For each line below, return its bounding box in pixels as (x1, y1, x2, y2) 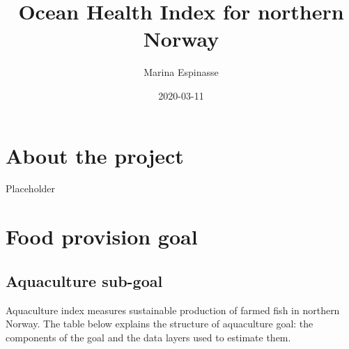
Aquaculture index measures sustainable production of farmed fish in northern (6, 302, 340, 317)
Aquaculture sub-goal (6, 270, 163, 291)
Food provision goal (6, 222, 198, 251)
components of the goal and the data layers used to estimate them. (6, 329, 291, 344)
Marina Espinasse (144, 65, 219, 79)
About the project (6, 141, 184, 169)
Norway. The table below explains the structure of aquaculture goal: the (6, 316, 313, 331)
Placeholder (6, 181, 56, 196)
